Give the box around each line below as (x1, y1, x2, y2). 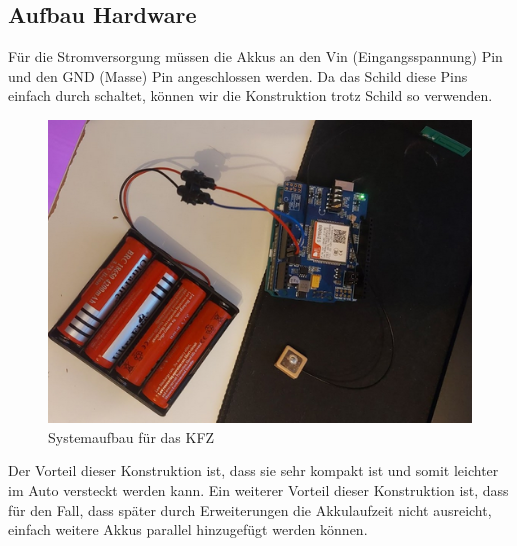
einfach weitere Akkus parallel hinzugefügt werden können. (8, 519, 368, 540)
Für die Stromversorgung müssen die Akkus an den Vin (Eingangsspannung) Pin (8, 46, 503, 67)
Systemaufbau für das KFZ (48, 426, 215, 447)
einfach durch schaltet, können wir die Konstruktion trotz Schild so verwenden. (8, 85, 493, 106)
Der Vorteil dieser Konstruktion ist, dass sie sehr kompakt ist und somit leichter (8, 460, 499, 481)
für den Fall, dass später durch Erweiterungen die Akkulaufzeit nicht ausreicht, (8, 499, 492, 520)
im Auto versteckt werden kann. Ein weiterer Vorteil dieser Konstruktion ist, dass (8, 480, 509, 501)
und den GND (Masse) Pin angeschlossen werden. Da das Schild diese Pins (8, 65, 468, 86)
